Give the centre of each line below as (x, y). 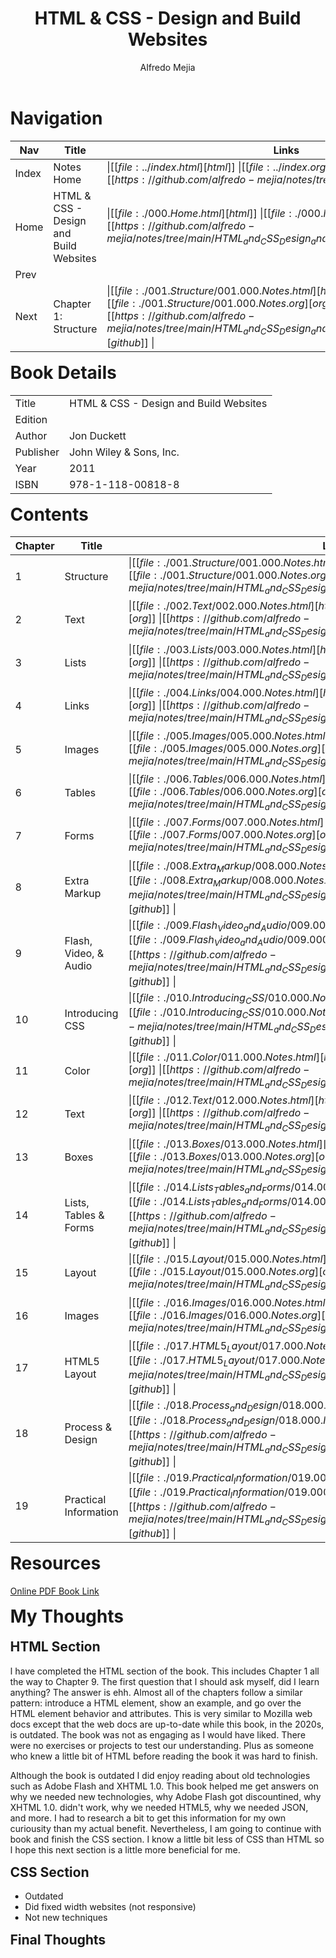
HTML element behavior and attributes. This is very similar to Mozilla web (161, 1713)
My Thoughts (67, 1616)
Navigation (56, 118)
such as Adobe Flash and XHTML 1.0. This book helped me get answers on (164, 1786)
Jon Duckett (98, 435)
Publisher (37, 452)
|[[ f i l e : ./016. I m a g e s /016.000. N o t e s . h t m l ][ (231, 1302)
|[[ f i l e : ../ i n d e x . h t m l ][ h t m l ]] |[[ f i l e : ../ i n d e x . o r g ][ (220, 167)
